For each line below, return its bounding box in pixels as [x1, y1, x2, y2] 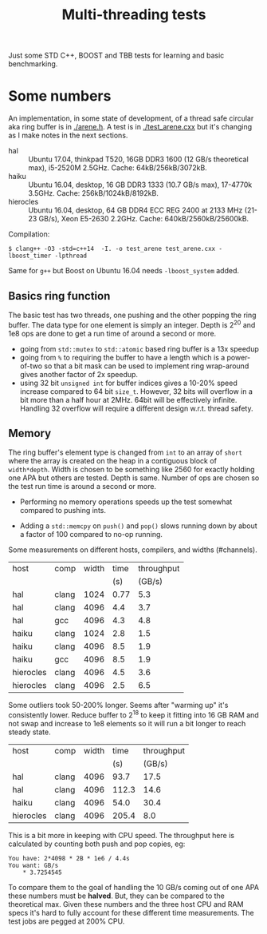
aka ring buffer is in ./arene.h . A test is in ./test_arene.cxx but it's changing [8, 122, 253, 132]
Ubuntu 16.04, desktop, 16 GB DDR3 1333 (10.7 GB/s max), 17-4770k [28, 180, 253, 189]
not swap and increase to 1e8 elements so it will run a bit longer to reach [8, 719, 246, 729]
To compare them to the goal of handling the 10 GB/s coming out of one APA [8, 883, 259, 892]
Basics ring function [8, 289, 111, 303]
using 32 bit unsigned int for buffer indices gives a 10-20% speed [19, 378, 238, 388]
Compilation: [8, 229, 50, 239]
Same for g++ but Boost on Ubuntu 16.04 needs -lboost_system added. [8, 266, 240, 276]
